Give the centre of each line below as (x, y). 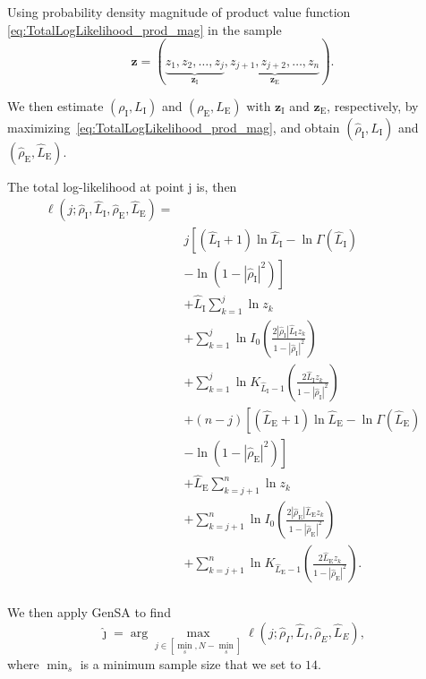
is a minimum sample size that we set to (191, 663)
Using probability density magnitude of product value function (179, 12)
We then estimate (55, 105)
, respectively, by (373, 105)
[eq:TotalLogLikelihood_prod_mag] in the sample (145, 29)
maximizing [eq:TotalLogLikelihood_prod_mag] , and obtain (174, 127)
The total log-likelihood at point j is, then (122, 186)
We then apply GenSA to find (89, 612)
